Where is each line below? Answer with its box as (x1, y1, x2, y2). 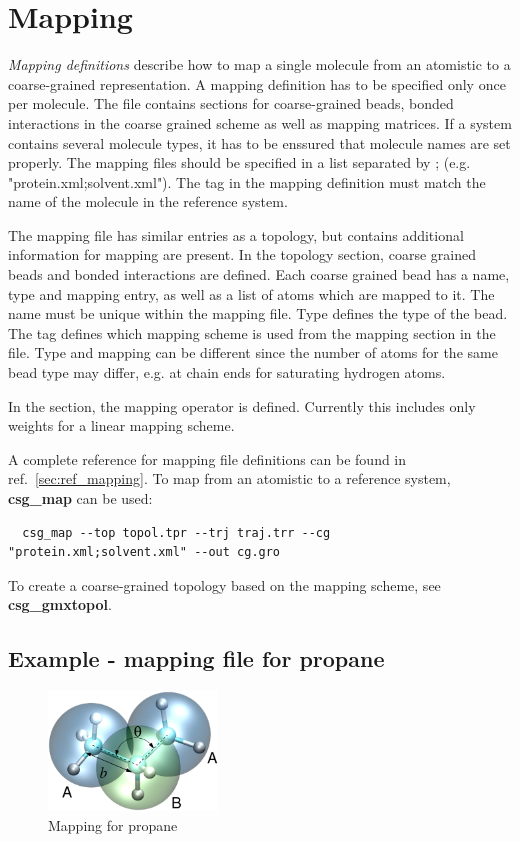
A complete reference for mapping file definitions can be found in (8, 448, 407, 469)
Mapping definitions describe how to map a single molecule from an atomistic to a (8, 54, 511, 75)
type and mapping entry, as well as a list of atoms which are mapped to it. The (8, 283, 495, 304)
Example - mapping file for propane (8, 643, 385, 674)
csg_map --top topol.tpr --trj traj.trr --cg (22, 525, 331, 540)
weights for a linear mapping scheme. (8, 415, 235, 436)
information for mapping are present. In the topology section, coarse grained (8, 244, 476, 265)
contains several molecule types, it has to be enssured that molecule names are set (8, 132, 511, 153)
